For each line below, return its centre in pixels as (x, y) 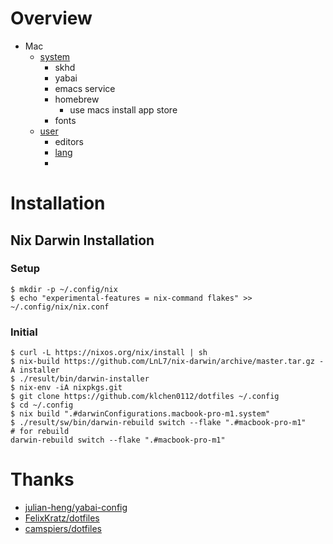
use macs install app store (123, 109)
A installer (35, 370)
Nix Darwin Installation (82, 240)
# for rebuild (40, 432)
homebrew (77, 99)
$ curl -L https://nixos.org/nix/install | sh (109, 353)
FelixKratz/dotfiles (62, 518)
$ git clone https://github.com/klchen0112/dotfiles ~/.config (145, 397)
